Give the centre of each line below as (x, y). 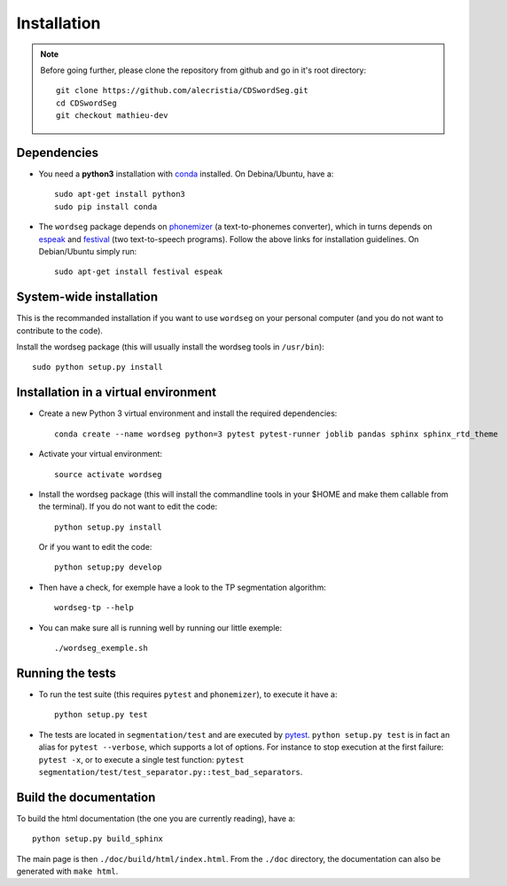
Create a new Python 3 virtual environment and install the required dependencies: (188, 413)
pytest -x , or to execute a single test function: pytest (141, 759)
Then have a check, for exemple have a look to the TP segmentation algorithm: (183, 587)
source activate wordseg (108, 474)
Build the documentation (86, 797)
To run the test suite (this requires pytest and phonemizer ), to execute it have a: (188, 694)
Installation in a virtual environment (117, 392)
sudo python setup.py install (98, 367)
